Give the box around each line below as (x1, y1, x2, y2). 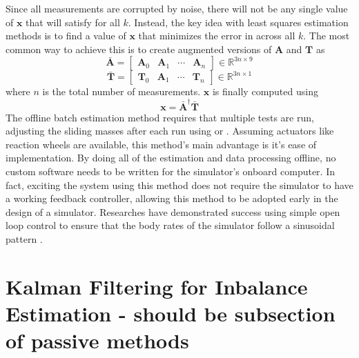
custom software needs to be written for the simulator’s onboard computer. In (6, 164, 335, 179)
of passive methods (6, 326, 189, 355)
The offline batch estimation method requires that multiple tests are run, (6, 110, 314, 124)
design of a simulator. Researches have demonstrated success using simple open (6, 204, 340, 219)
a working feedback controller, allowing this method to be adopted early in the (6, 191, 338, 206)
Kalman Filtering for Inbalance (6, 272, 308, 300)
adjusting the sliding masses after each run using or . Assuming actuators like (6, 123, 334, 138)
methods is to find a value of (6, 28, 126, 43)
